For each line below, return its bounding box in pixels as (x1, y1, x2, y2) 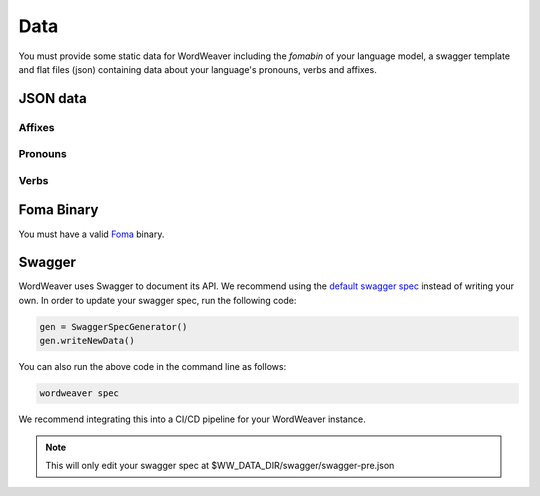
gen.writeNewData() (39, 335, 135, 347)
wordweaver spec (39, 388, 120, 399)
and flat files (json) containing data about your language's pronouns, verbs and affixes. (18, 63, 377, 75)
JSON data (18, 90, 87, 107)
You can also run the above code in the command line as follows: (18, 361, 287, 373)
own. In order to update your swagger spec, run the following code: (18, 294, 297, 306)
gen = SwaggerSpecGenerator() (39, 321, 188, 332)
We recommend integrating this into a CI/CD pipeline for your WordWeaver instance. (18, 413, 366, 425)
